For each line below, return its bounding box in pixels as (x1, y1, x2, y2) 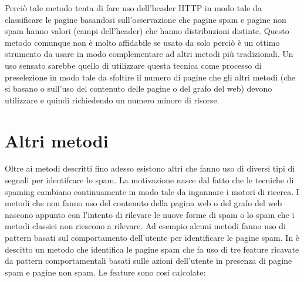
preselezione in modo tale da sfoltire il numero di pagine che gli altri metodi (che (5, 70, 295, 83)
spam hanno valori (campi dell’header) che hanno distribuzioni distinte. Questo (5, 25, 289, 37)
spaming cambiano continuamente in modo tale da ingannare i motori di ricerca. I (5, 185, 299, 197)
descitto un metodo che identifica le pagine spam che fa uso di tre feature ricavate (5, 243, 299, 255)
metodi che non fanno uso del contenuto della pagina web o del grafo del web (5, 197, 282, 209)
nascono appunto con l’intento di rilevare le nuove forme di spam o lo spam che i (5, 208, 295, 220)
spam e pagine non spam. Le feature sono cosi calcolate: (5, 266, 206, 278)
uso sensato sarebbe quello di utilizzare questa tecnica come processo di (5, 59, 262, 71)
